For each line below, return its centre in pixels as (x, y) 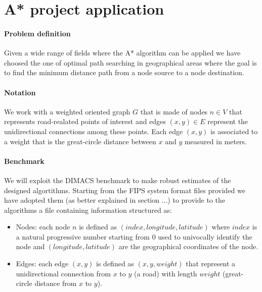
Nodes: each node (43, 227)
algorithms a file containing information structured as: (88, 210)
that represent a (210, 264)
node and (30, 246)
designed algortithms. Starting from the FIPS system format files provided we (125, 190)
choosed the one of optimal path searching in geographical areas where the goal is (130, 62)
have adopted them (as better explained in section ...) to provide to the (115, 200)
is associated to (234, 131)
